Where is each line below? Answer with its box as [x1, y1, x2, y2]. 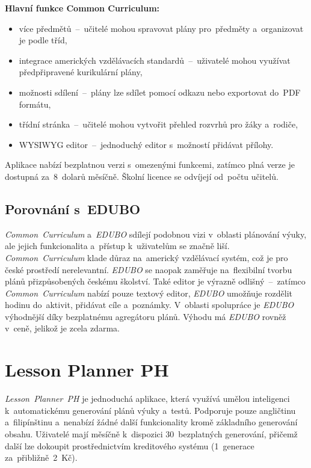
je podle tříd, [19, 34, 67, 46]
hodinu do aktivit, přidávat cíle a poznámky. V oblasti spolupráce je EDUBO [5, 298, 294, 311]
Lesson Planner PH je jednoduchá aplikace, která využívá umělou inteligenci [5, 392, 290, 405]
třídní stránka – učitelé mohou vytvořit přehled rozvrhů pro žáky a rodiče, [19, 118, 298, 131]
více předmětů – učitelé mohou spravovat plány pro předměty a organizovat [19, 22, 304, 34]
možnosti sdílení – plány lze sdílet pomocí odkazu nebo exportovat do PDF [19, 85, 301, 98]
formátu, [19, 97, 51, 110]
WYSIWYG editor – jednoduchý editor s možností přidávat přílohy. [19, 138, 274, 150]
